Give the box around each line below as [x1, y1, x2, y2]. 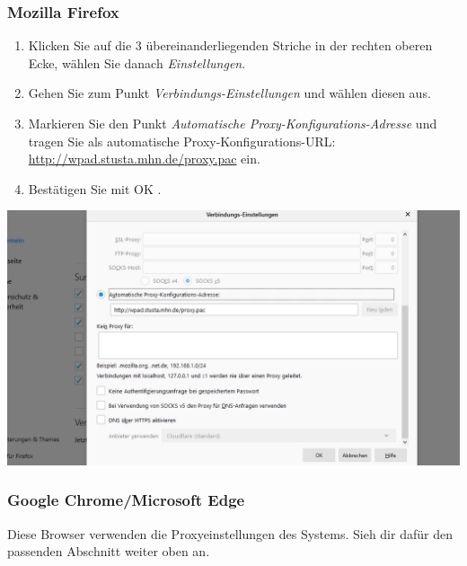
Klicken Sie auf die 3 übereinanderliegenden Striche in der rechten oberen [28, 36, 433, 55]
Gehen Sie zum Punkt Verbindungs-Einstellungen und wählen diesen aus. [28, 84, 431, 102]
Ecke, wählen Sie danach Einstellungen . [28, 53, 246, 72]
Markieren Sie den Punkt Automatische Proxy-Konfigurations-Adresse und [28, 114, 437, 132]
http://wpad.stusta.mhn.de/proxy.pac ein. [28, 149, 260, 168]
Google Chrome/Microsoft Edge [7, 489, 245, 511]
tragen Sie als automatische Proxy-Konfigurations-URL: [28, 131, 336, 150]
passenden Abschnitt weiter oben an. [7, 542, 210, 561]
